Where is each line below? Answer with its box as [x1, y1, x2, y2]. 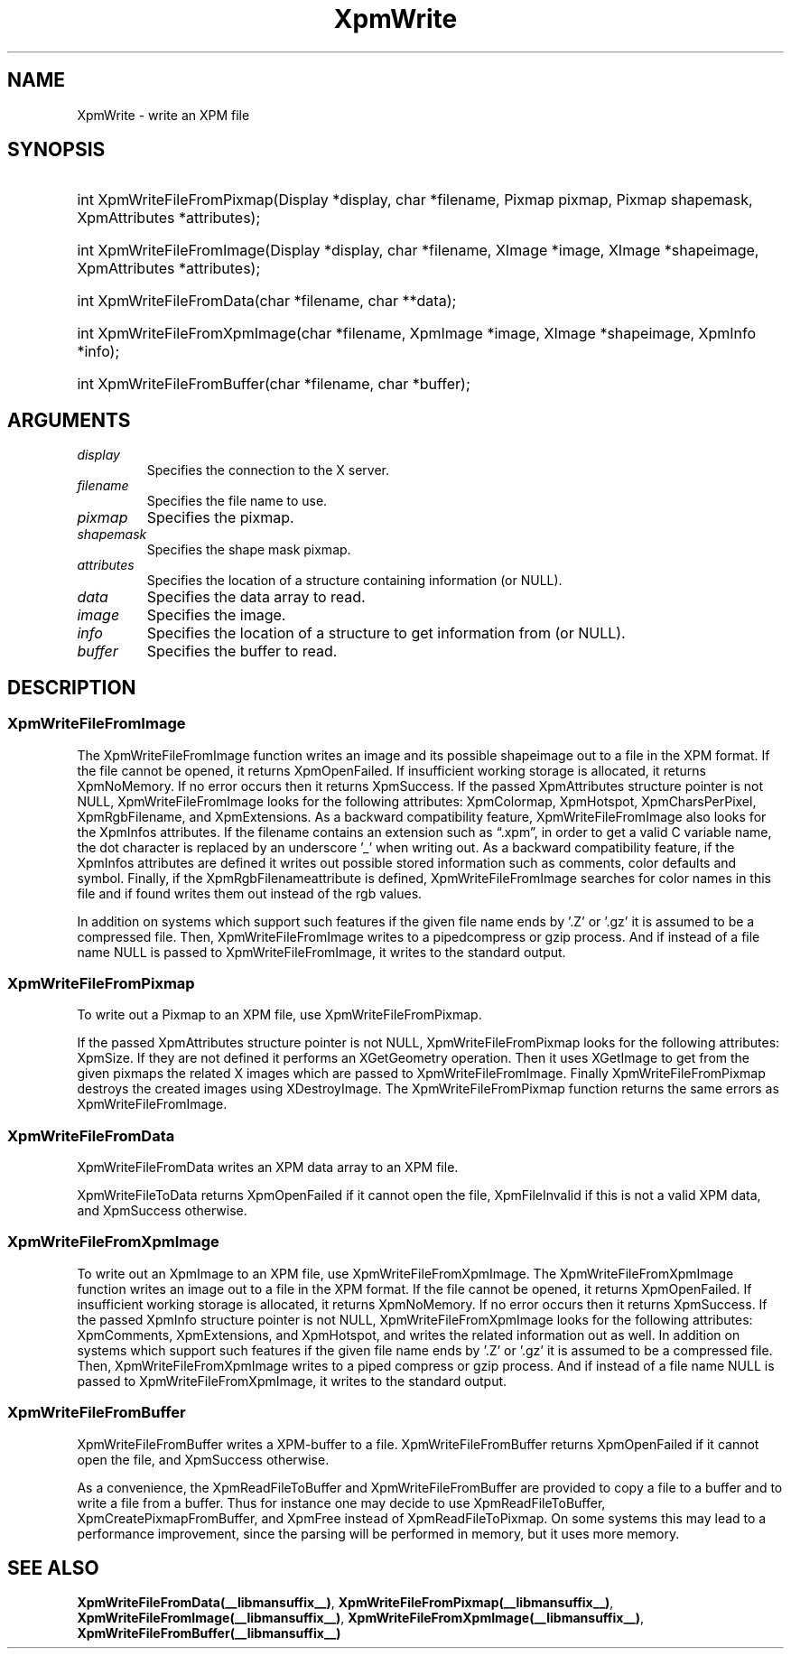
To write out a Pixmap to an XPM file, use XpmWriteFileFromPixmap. [77, 1007, 482, 1023]
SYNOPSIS [7, 138, 106, 162]
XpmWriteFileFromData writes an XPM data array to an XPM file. [77, 1159, 459, 1175]
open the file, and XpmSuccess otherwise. [77, 1451, 330, 1467]
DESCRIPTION [7, 675, 136, 699]
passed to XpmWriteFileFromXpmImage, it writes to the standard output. [77, 1372, 507, 1389]
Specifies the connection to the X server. [146, 462, 390, 479]
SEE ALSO [7, 1556, 99, 1579]
